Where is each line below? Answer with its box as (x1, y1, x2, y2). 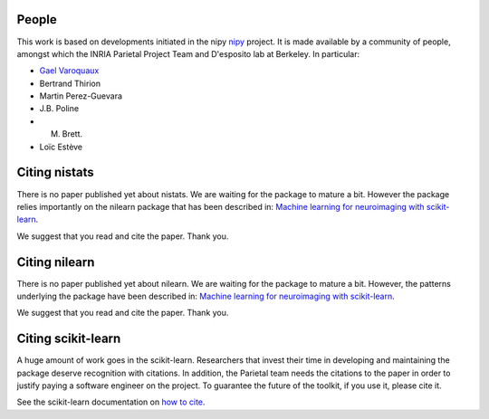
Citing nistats (16, 165, 94, 180)
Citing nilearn (16, 254, 95, 270)
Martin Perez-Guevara (39, 90, 122, 101)
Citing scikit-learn (16, 331, 121, 347)
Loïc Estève (39, 141, 83, 152)
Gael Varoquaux (39, 65, 100, 76)
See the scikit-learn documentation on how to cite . (16, 396, 206, 407)
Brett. (62, 129, 83, 139)
